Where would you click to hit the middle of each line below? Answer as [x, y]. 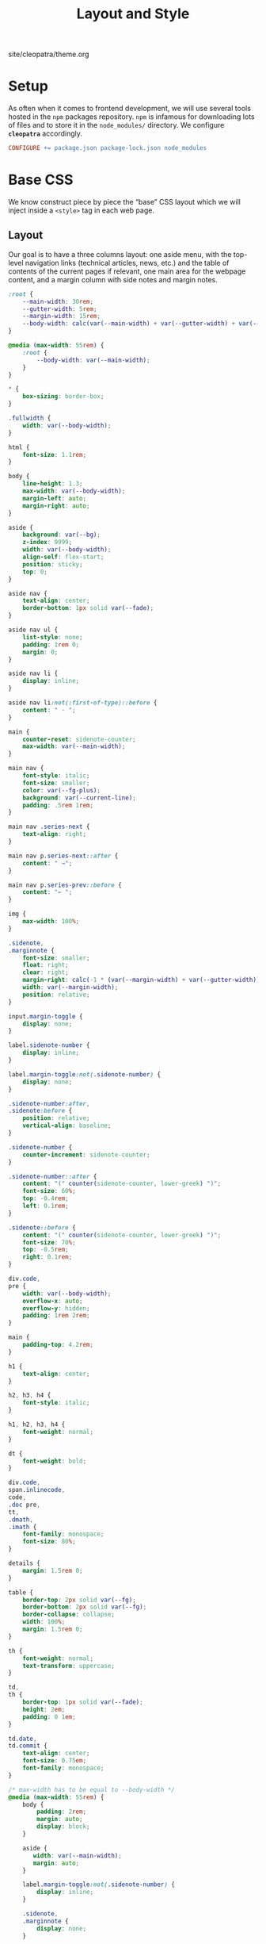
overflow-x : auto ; [53, 1301]
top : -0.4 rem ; [46, 1198]
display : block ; [63, 1827]
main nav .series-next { [49, 827]
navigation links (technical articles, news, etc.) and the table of [127, 263]
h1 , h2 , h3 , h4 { [37, 1424]
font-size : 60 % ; [49, 1191]
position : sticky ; [53, 564]
